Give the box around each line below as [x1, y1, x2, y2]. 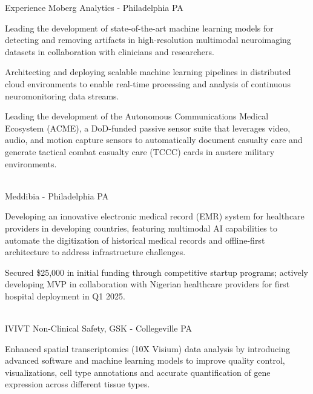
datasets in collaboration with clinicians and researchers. [5, 45, 214, 58]
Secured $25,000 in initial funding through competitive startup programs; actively [5, 265, 308, 278]
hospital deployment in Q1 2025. [5, 289, 125, 302]
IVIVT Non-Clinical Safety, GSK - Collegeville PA [5, 322, 193, 335]
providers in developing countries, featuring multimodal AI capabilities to [5, 221, 277, 234]
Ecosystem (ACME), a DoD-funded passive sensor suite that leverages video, [5, 121, 291, 134]
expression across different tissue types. [5, 378, 150, 390]
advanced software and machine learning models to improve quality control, [5, 354, 285, 367]
